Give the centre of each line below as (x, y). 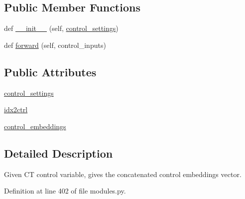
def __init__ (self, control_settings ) (61, 28)
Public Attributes (50, 72)
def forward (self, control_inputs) (55, 45)
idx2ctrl (16, 109)
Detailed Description (59, 153)
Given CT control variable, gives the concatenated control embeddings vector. (123, 174)
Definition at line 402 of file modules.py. (65, 191)
